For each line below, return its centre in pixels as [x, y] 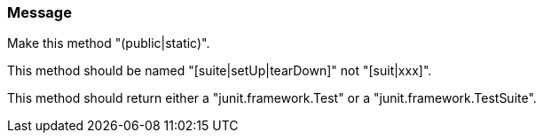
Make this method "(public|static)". [109, 43]
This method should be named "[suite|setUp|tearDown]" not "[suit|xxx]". [220, 71]
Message [39, 12]
